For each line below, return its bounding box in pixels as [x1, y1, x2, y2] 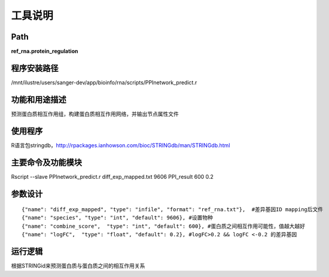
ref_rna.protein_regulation [11, 48, 78, 55]
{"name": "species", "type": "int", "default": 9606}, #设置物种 [22, 214, 214, 221]
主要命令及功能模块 [11, 157, 82, 168]
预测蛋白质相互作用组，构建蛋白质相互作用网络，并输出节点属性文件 [11, 110, 179, 117]
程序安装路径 [11, 63, 59, 73]
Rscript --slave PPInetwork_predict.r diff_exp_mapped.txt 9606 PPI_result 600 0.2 [11, 173, 214, 180]
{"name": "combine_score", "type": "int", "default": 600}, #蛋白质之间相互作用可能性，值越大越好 [22, 223, 305, 230]
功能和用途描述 [11, 95, 66, 105]
